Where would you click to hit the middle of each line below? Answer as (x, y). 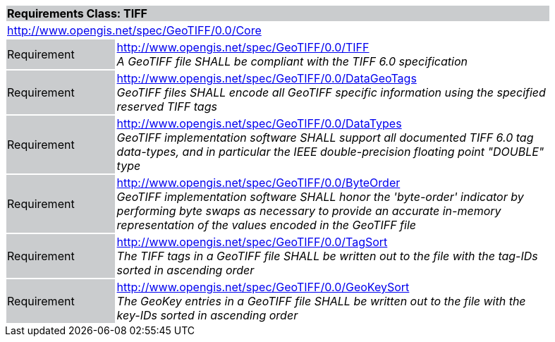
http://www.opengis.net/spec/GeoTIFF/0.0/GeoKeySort (263, 287)
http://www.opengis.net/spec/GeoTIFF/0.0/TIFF (243, 47)
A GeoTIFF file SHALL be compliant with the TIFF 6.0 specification (292, 61)
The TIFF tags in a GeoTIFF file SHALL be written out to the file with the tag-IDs (327, 256)
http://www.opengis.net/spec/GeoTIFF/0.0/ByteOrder (258, 183)
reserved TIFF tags (167, 106)
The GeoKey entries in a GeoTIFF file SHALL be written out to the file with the (321, 301)
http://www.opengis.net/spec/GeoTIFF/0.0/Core (134, 30)
